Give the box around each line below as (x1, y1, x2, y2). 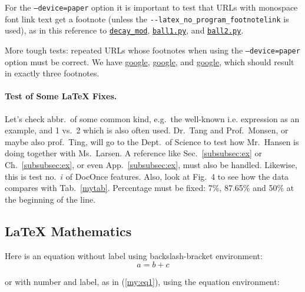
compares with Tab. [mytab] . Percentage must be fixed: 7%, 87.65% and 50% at (5, 182, 294, 194)
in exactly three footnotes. (5, 67, 100, 79)
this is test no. (5, 170, 57, 182)
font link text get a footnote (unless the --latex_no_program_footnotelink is (5, 12, 289, 25)
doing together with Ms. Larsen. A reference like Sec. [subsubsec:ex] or (5, 147, 263, 159)
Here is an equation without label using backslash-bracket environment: (5, 249, 263, 261)
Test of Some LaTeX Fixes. (5, 90, 117, 102)
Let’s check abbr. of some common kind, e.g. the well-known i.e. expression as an (5, 112, 300, 125)
